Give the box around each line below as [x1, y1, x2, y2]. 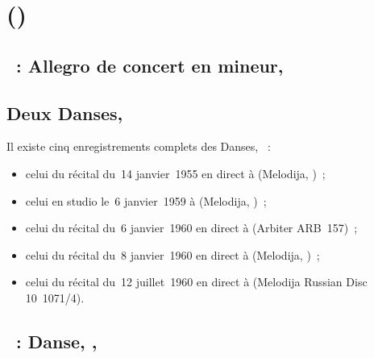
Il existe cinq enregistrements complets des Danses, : [6, 138, 271, 155]
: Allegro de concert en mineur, [16, 52, 284, 77]
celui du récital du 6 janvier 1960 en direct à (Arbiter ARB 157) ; [25, 219, 358, 236]
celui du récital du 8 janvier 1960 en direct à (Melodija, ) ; [25, 246, 320, 263]
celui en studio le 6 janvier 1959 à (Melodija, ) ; [25, 192, 267, 209]
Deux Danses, [6, 100, 123, 125]
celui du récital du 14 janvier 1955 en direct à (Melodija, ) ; [25, 164, 326, 181]
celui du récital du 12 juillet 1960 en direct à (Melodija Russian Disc [25, 273, 368, 290]
